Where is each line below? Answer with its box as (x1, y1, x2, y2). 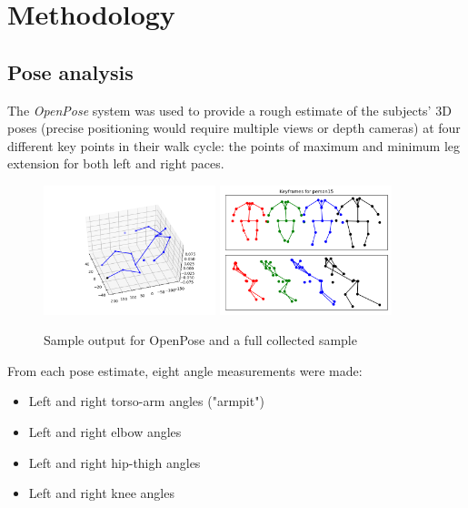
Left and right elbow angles (28, 422, 182, 442)
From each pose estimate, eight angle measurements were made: (7, 361, 363, 380)
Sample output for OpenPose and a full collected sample (44, 330, 357, 350)
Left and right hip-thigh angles (28, 452, 201, 472)
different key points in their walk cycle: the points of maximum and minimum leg (7, 136, 460, 155)
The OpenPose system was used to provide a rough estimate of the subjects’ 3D (7, 100, 452, 119)
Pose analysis (7, 57, 134, 86)
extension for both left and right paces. (7, 154, 224, 173)
